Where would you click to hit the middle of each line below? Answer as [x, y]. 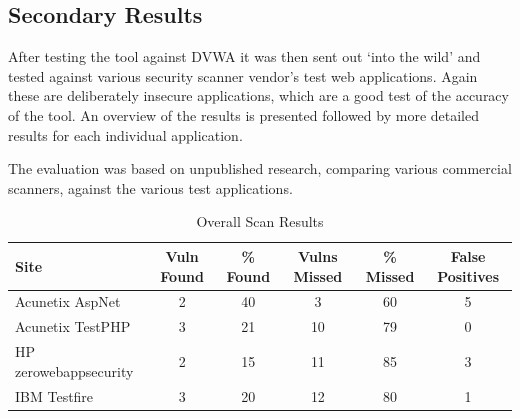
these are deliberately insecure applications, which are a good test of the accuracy [258, 95]
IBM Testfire [54, 395]
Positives [468, 275]
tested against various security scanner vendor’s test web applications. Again [243, 75]
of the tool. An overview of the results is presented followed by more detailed [243, 114]
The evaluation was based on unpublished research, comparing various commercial [260, 168]
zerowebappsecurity [74, 370]
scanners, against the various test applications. [150, 187]
